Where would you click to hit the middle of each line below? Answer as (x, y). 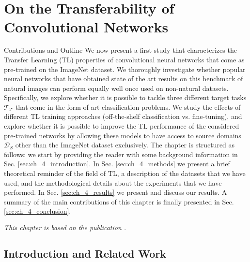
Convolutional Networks (86, 27)
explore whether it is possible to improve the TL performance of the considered (122, 126)
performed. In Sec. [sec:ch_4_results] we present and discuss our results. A (116, 192)
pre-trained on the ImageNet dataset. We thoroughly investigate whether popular (125, 69)
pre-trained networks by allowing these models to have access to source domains (123, 135)
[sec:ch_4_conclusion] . (38, 211)
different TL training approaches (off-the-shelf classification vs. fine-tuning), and (123, 116)
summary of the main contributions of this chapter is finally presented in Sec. (119, 201)
